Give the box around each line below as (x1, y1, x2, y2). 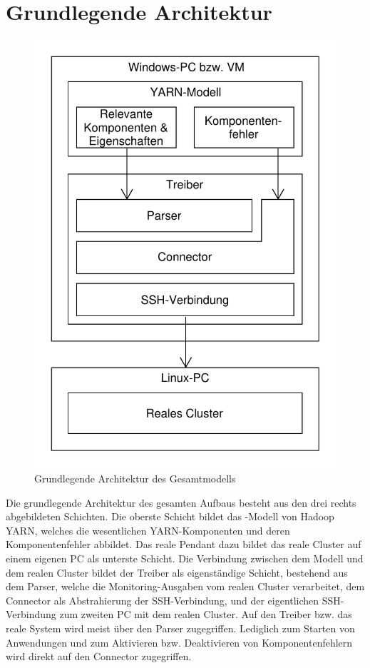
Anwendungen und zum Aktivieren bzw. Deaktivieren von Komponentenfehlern (6, 634, 353, 649)
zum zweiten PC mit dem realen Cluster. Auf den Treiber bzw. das (59, 607, 352, 622)
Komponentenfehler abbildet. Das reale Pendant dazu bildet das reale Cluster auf (6, 537, 361, 552)
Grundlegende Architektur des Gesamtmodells (34, 471, 236, 486)
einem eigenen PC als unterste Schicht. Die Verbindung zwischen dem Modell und (6, 551, 364, 566)
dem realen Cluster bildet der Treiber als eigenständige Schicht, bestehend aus (6, 565, 348, 580)
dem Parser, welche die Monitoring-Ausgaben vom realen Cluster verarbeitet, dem (6, 579, 365, 594)
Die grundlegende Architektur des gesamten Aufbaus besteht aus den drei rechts (6, 495, 356, 510)
